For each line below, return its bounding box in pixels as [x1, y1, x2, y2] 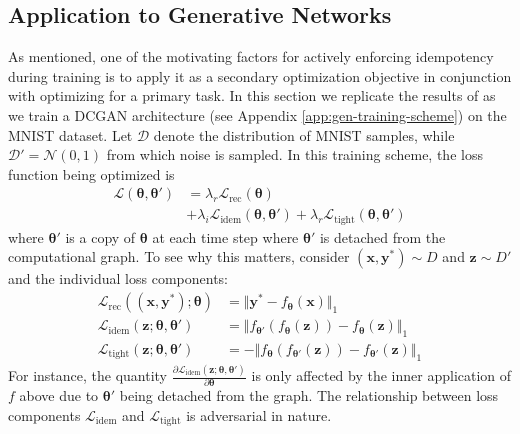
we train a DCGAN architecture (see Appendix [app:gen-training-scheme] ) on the [8, 104, 507, 125]
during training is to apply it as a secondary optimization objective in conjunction [8, 65, 512, 86]
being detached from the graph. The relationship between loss [119, 385, 499, 406]
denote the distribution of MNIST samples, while [153, 124, 455, 145]
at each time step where [152, 226, 299, 247]
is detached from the [319, 226, 446, 247]
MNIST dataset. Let [8, 124, 133, 145]
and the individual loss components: [8, 268, 228, 289]
